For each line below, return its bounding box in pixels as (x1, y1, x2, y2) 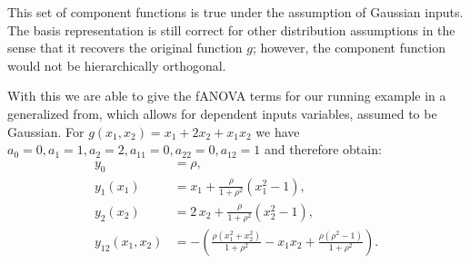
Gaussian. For (7, 122, 85, 141)
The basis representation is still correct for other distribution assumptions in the (7, 20, 455, 39)
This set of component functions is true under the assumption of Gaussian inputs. (7, 3, 464, 21)
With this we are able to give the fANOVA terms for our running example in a (7, 86, 446, 105)
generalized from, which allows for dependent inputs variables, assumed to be (7, 103, 437, 122)
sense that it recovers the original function (7, 38, 243, 57)
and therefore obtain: (265, 140, 382, 159)
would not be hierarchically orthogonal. (7, 55, 226, 74)
